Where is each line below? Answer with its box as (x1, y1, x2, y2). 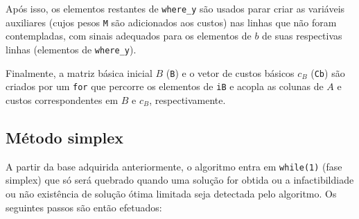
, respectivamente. (149, 92, 226, 107)
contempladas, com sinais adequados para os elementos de (6, 28, 252, 43)
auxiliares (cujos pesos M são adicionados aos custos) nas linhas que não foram (6, 15, 337, 29)
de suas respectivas (262, 28, 342, 43)
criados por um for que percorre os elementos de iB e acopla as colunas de (6, 79, 324, 94)
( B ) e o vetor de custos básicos (166, 65, 295, 80)
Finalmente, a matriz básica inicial (6, 65, 152, 80)
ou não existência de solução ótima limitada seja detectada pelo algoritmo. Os (6, 186, 337, 200)
